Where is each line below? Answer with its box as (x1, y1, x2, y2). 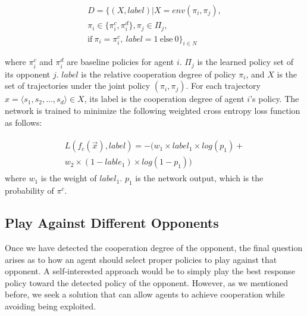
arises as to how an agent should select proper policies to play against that (5, 253, 277, 265)
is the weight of (40, 172, 97, 184)
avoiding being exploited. (5, 299, 96, 312)
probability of (5, 184, 54, 197)
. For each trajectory (186, 79, 261, 92)
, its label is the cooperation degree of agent (84, 92, 245, 105)
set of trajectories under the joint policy (5, 79, 151, 92)
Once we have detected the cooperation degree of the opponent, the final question (5, 241, 303, 253)
